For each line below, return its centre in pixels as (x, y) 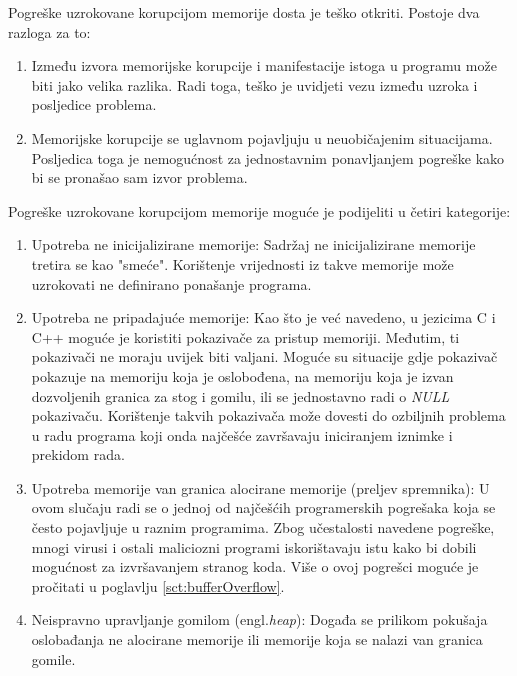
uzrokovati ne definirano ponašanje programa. (171, 283)
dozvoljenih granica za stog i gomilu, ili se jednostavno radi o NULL (240, 395)
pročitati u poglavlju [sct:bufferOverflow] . (158, 585)
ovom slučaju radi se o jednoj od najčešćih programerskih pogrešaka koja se (263, 507)
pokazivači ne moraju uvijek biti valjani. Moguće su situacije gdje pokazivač (264, 356)
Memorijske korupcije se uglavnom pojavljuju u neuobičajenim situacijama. (262, 137)
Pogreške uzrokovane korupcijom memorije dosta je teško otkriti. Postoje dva (244, 12)
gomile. (53, 658)
